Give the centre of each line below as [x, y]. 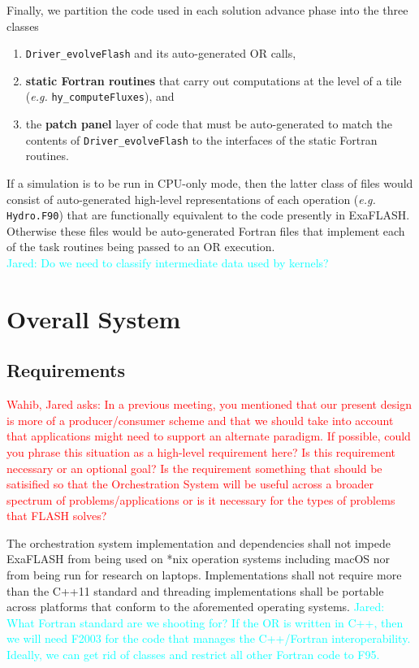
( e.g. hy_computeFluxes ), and [100, 96]
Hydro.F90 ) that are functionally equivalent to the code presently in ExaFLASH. [208, 215]
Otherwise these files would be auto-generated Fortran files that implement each [206, 230]
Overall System [94, 318]
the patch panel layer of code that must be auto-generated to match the [209, 124]
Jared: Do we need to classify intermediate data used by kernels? [168, 262]
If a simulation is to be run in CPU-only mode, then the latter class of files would [210, 182]
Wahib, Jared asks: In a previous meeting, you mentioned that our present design [209, 404]
